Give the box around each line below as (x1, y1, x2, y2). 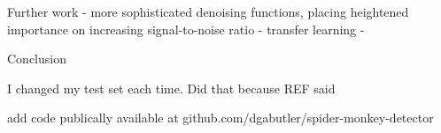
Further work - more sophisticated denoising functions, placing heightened (7, 3, 409, 20)
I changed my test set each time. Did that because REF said (7, 78, 336, 97)
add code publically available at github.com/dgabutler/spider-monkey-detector (7, 108, 434, 127)
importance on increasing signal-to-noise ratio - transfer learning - (7, 19, 365, 38)
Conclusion (7, 49, 66, 68)
